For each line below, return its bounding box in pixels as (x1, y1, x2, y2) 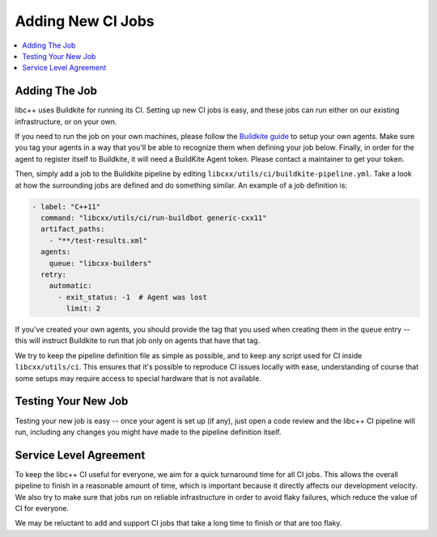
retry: (40, 269, 67, 279)
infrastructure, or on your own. (15, 116, 117, 126)
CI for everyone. (15, 504, 69, 513)
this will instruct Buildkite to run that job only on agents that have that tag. (15, 336, 261, 345)
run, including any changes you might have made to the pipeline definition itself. (15, 427, 282, 437)
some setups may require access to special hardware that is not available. (15, 373, 262, 383)
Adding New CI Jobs (15, 12, 155, 30)
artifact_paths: (40, 225, 105, 234)
